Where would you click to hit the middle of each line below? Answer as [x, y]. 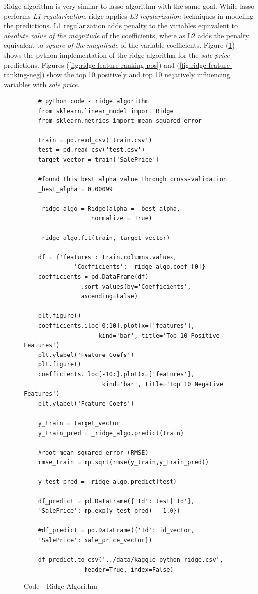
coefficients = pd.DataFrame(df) [93, 277]
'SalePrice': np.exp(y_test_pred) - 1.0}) [109, 511]
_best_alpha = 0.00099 [75, 189]
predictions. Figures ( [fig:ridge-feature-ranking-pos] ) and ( [92, 64]
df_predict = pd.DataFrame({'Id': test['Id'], [116, 501]
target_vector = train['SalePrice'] [99, 160]
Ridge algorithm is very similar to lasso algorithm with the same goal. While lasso [129, 6]
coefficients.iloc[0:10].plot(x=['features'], [116, 326]
